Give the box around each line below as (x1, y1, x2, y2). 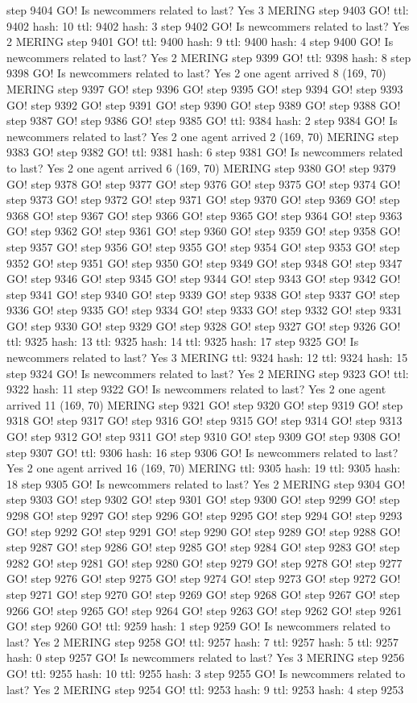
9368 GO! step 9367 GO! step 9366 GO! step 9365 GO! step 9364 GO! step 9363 (6, 206, 403, 223)
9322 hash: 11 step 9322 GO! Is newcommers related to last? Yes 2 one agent (6, 381, 386, 397)
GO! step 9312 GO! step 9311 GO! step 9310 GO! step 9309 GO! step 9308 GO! (6, 428, 401, 445)
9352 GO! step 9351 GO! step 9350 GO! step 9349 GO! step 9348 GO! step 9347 (6, 254, 403, 271)
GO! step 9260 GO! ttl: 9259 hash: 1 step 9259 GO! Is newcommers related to (6, 618, 390, 634)
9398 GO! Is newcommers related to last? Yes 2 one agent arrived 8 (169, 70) (6, 64, 386, 81)
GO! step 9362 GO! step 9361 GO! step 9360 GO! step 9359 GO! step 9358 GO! (6, 223, 401, 239)
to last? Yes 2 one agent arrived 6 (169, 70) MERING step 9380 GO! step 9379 (6, 159, 396, 176)
